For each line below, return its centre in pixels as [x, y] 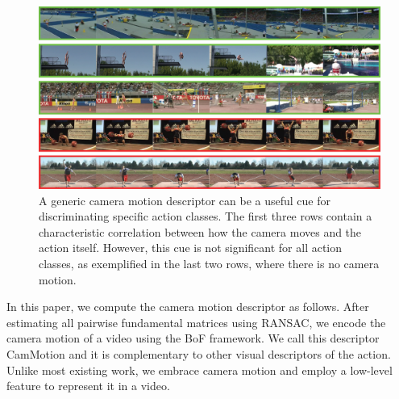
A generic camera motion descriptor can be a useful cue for [185, 200]
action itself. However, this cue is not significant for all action [191, 248]
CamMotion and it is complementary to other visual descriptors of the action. [199, 354]
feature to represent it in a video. [88, 386]
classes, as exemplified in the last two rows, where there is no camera [209, 264]
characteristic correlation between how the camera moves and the [200, 231]
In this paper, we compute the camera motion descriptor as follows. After [188, 307]
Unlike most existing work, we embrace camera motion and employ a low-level [199, 370]
